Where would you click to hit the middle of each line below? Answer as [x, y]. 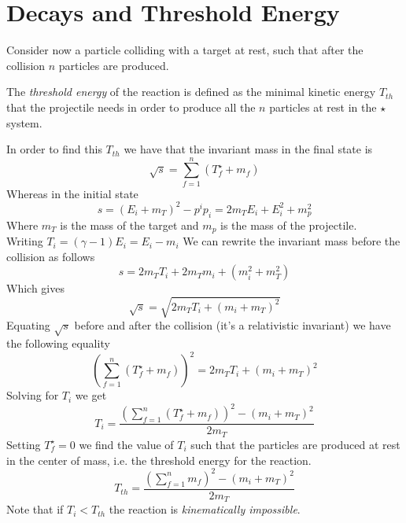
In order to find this [54, 149]
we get [91, 395]
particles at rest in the [323, 107]
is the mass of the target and [129, 225]
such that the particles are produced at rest [295, 444]
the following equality [58, 343]
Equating [28, 325]
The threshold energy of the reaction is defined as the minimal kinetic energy [191, 92]
